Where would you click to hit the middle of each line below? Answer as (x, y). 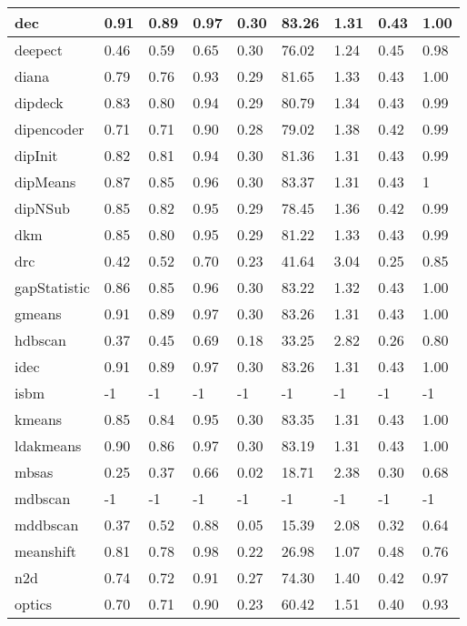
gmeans (38, 313)
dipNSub (42, 208)
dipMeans (45, 182)
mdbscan (43, 498)
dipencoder (50, 129)
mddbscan (47, 525)
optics (33, 604)
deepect (39, 50)
